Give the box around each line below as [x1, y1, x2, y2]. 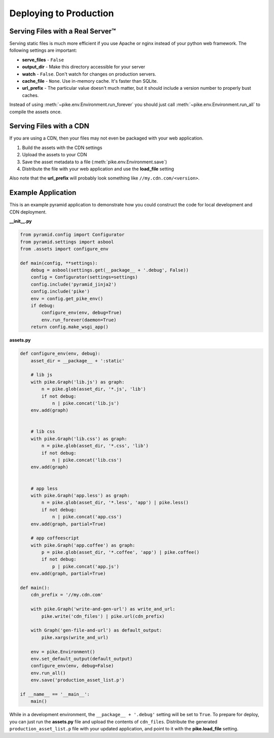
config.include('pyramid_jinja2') [30, 282, 117, 287]
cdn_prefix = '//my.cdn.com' [30, 592, 104, 598]
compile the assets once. [9, 109, 62, 115]
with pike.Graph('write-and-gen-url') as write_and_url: [30, 606, 176, 612]
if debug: [30, 303, 55, 309]
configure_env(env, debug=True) [41, 310, 122, 315]
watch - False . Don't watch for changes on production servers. [22, 71, 157, 77]
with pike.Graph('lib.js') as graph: [30, 379, 125, 385]
